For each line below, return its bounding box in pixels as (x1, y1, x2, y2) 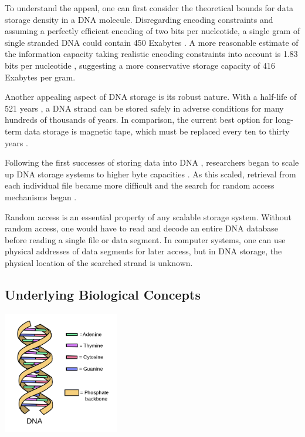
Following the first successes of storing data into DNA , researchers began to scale (5, 156, 299, 169)
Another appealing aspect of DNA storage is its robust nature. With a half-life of (5, 90, 297, 103)
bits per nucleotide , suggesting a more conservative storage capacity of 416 (5, 59, 275, 71)
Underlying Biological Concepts (5, 285, 201, 303)
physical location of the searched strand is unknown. (5, 256, 193, 268)
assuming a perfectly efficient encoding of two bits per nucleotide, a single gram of (5, 25, 300, 37)
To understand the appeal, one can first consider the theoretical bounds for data (5, 2, 294, 14)
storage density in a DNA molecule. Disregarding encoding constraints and (5, 13, 273, 25)
